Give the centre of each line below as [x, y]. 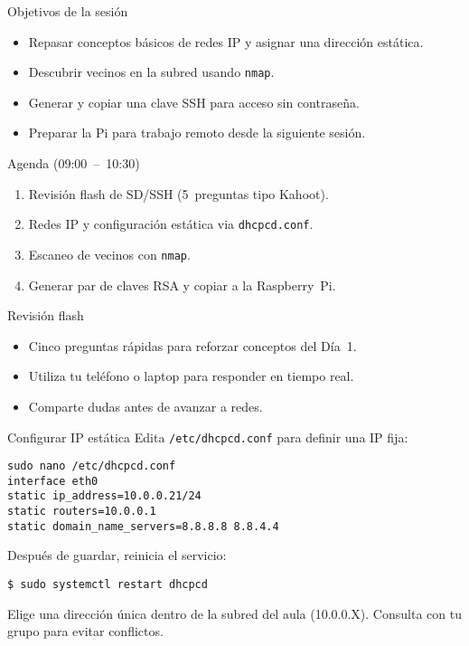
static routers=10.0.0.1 [82, 512]
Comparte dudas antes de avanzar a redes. [145, 406]
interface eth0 [53, 481]
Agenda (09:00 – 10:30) [74, 163]
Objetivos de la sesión [68, 11]
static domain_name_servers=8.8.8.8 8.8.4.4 [143, 526]
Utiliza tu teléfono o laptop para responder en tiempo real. [191, 376]
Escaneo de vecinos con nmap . [109, 254]
